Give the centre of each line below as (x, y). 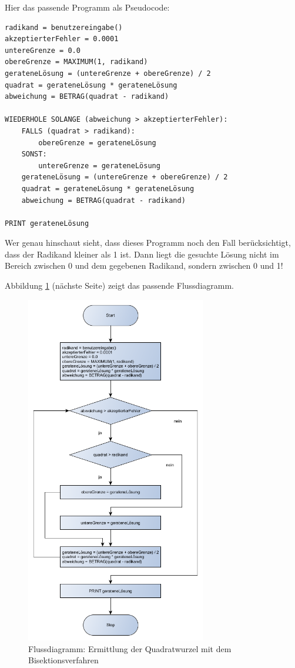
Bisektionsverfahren (63, 660)
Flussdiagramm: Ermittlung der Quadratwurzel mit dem (130, 648)
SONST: (34, 154)
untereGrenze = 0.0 (43, 50)
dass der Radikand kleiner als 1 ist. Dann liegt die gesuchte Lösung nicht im (142, 254)
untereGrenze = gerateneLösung (99, 166)
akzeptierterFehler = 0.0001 (62, 39)
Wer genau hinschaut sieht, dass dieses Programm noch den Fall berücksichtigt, (148, 243)
